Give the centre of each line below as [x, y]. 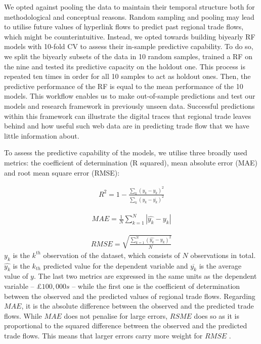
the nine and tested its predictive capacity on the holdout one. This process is [125, 66]
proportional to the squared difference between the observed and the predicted [126, 326]
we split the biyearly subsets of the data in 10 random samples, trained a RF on [128, 56]
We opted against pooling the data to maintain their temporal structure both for [129, 7]
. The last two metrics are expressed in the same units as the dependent [145, 276]
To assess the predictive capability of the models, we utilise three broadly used [126, 153]
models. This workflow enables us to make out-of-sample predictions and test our [130, 96]
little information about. [42, 135]
